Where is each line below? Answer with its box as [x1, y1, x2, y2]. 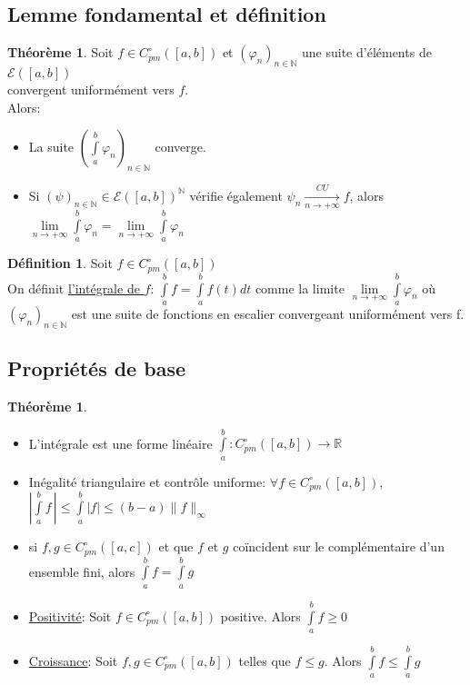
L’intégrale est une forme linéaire [28, 433, 213, 452]
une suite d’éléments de [302, 43, 432, 62]
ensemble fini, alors [28, 561, 135, 581]
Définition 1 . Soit [7, 253, 113, 273]
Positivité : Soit [28, 606, 112, 625]
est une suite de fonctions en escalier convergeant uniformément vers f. [71, 304, 465, 323]
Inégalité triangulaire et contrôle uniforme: [28, 472, 266, 491]
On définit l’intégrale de [7, 278, 140, 297]
